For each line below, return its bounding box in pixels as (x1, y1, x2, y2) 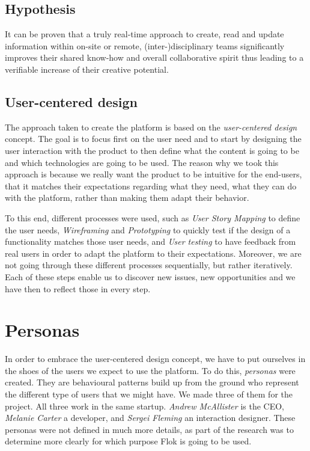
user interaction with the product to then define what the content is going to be (5, 144, 299, 156)
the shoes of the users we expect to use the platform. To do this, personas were (5, 364, 296, 376)
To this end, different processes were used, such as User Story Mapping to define (5, 211, 300, 224)
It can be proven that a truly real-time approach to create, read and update (5, 28, 284, 40)
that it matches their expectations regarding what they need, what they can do (5, 179, 297, 192)
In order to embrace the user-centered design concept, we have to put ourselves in (5, 352, 306, 365)
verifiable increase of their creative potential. (5, 63, 169, 75)
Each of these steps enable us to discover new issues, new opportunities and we (5, 270, 296, 283)
